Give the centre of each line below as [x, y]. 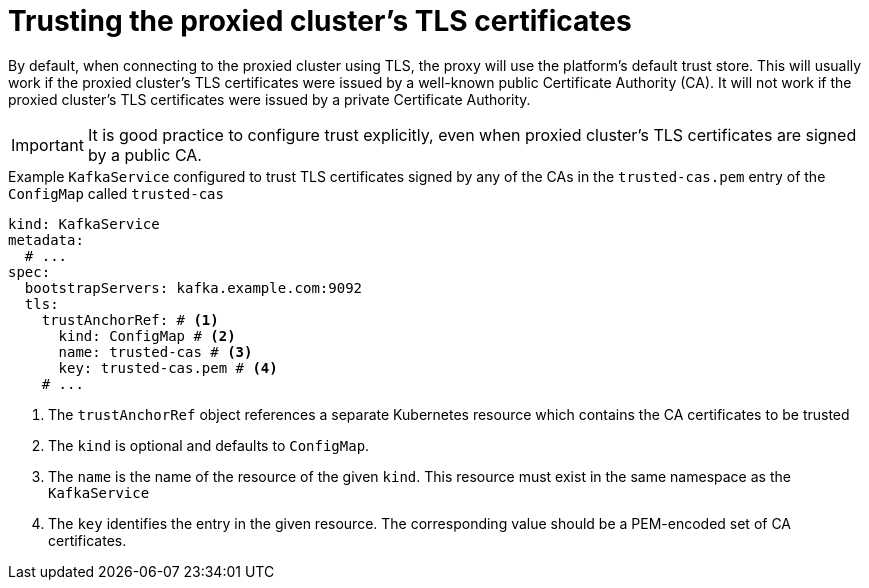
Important [47, 144]
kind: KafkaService [84, 223]
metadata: [46, 239]
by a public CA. [144, 154]
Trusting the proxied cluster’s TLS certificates [320, 21]
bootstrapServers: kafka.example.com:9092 [193, 287]
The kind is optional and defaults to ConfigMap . [209, 445]
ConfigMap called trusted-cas [116, 193]
